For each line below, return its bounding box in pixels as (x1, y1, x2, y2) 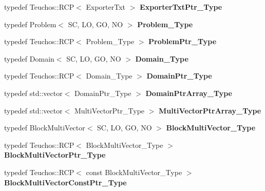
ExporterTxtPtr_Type (140, 2, 222, 12)
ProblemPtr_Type (148, 36, 217, 47)
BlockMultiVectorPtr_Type (4, 149, 106, 160)
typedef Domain (4, 53, 54, 64)
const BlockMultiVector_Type (86, 166, 182, 177)
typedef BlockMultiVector (4, 122, 85, 133)
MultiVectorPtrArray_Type (159, 105, 261, 116)
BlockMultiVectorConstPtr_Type (4, 177, 127, 187)
